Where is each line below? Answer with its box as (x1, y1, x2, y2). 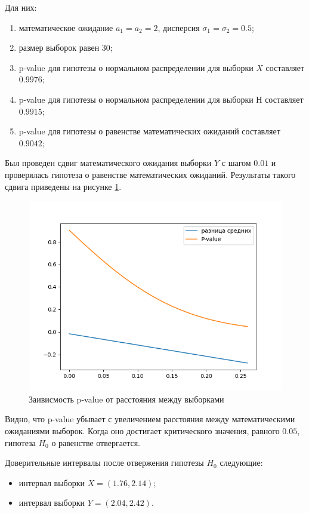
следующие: (220, 456, 263, 469)
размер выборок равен (18, 41, 100, 54)
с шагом (221, 156, 251, 169)
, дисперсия (157, 21, 200, 33)
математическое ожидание (18, 21, 113, 33)
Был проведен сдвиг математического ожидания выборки (5, 156, 212, 169)
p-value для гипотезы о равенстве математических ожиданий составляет (18, 125, 280, 137)
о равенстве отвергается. (51, 436, 140, 449)
